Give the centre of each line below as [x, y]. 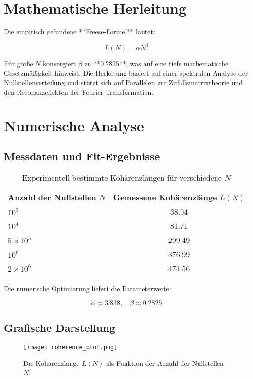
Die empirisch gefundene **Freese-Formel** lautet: [80, 31]
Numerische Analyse [74, 125]
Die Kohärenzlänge [52, 363]
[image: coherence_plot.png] [71, 347]
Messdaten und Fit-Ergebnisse [82, 156]
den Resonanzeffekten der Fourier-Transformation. [79, 92]
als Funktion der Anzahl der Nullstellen [165, 363]
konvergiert [60, 63]
